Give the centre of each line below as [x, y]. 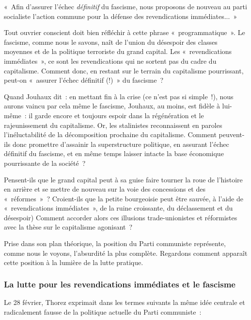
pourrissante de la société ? [45, 163]
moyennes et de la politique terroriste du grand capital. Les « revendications [118, 51]
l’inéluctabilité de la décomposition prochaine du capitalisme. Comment [110, 134]
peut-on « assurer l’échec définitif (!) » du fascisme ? [84, 80]
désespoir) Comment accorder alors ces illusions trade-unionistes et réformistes [121, 217]
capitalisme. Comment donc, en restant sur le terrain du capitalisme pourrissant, [124, 70]
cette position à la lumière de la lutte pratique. [74, 262]
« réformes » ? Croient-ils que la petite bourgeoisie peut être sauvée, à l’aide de [124, 198]
